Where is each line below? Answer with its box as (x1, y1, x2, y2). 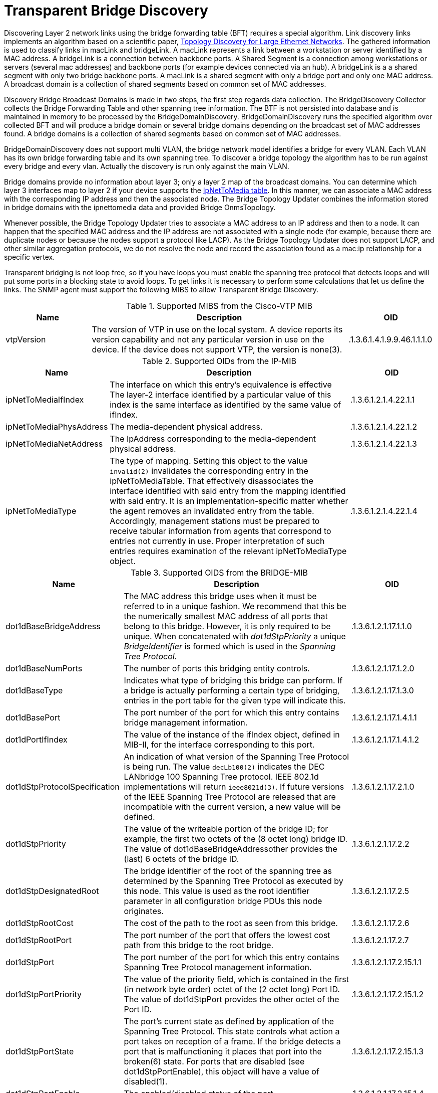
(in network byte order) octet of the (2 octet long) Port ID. (124, 984, 340, 994)
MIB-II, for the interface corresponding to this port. (124, 739, 315, 750)
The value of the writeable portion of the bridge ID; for (124, 823, 328, 834)
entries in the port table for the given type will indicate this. (124, 695, 346, 705)
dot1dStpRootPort (6, 935, 72, 945)
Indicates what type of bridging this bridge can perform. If (124, 675, 343, 685)
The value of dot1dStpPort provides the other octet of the (124, 994, 339, 1004)
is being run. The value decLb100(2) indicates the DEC (124, 761, 325, 772)
